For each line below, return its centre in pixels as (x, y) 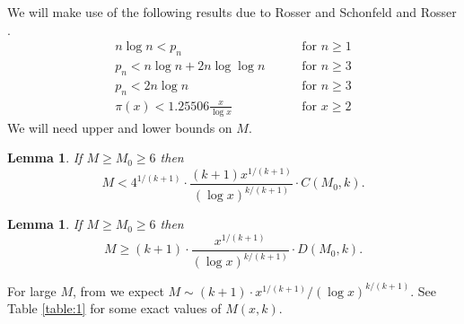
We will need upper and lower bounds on (120, 127)
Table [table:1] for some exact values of (114, 308)
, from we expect (118, 290)
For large (32, 290)
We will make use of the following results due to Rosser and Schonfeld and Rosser (232, 12)
